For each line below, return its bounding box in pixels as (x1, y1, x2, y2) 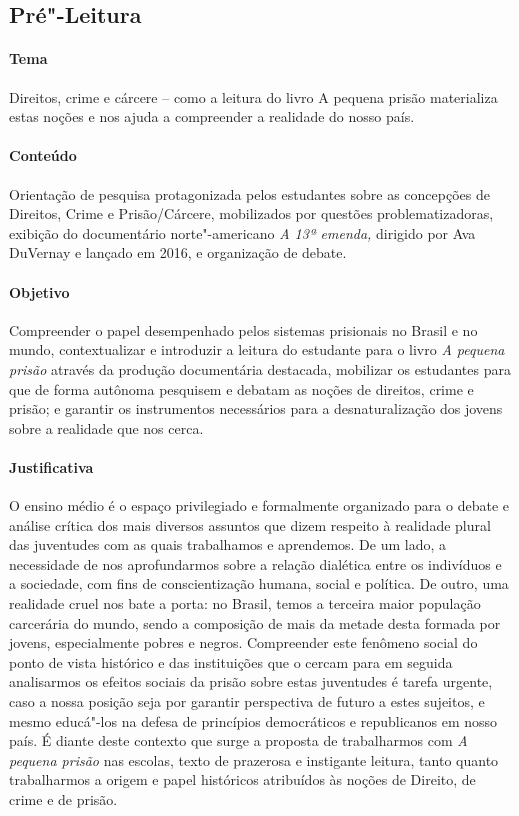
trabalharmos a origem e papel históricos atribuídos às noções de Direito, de (9, 769, 476, 790)
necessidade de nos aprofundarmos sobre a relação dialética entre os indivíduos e (9, 553, 502, 574)
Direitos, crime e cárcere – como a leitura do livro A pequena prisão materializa (9, 86, 498, 107)
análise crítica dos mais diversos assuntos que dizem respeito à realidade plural (9, 514, 491, 535)
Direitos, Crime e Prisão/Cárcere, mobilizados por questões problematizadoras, (9, 203, 494, 224)
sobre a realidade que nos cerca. (9, 417, 204, 438)
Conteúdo (9, 145, 77, 166)
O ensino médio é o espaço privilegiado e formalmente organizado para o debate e (9, 495, 509, 516)
